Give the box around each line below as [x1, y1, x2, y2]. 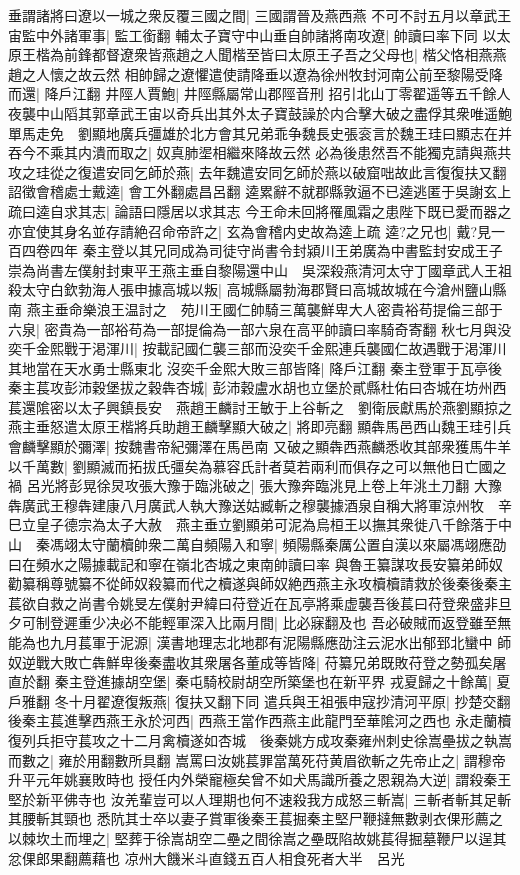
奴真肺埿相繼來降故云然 [156, 142, 311, 163]
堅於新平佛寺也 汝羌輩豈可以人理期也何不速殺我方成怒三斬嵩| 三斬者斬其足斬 [8, 788, 512, 809]
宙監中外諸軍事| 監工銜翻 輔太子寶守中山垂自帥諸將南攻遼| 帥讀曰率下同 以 [8, 24, 497, 45]
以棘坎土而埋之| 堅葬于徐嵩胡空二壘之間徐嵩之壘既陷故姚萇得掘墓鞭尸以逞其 [8, 827, 507, 848]
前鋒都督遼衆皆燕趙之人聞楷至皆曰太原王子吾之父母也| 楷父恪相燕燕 [63, 44, 507, 65]
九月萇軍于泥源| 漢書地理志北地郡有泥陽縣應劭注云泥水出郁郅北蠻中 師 [49, 632, 512, 652]
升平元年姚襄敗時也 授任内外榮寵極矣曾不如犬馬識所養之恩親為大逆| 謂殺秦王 [8, 769, 512, 790]
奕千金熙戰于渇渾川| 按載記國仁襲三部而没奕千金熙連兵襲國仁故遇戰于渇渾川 [8, 338, 507, 359]
